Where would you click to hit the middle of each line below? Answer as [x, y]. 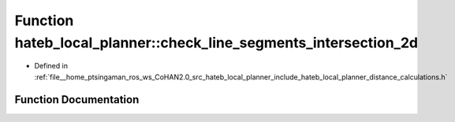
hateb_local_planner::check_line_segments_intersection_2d [216, 43]
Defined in [51, 66]
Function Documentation [77, 100]
